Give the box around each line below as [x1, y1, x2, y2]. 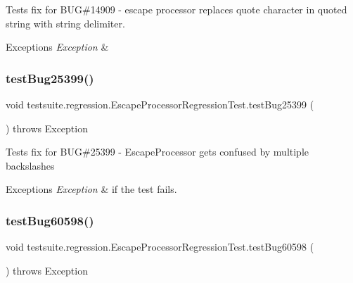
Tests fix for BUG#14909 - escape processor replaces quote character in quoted [6, 2, 347, 16]
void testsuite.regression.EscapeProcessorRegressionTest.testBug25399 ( [6, 97, 314, 111]
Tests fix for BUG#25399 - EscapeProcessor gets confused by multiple [6, 144, 309, 159]
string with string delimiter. [6, 15, 125, 30]
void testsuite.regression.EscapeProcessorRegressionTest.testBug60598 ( [6, 239, 314, 254]
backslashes [6, 158, 55, 172]
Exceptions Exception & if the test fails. [6, 182, 177, 196]
